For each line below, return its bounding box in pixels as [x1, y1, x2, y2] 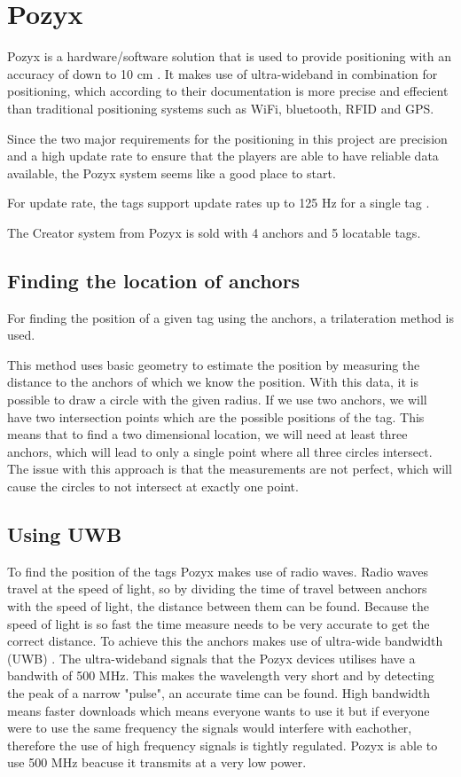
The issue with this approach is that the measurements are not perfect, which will [7, 459, 452, 478]
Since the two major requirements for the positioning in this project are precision [7, 129, 448, 147]
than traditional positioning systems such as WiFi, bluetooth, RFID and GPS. [7, 98, 434, 117]
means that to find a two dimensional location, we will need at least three [7, 425, 408, 443]
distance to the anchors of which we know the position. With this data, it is [7, 373, 418, 391]
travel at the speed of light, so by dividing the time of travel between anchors [7, 579, 427, 598]
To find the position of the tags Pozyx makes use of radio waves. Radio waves [7, 561, 428, 580]
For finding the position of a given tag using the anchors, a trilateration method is [7, 308, 454, 326]
